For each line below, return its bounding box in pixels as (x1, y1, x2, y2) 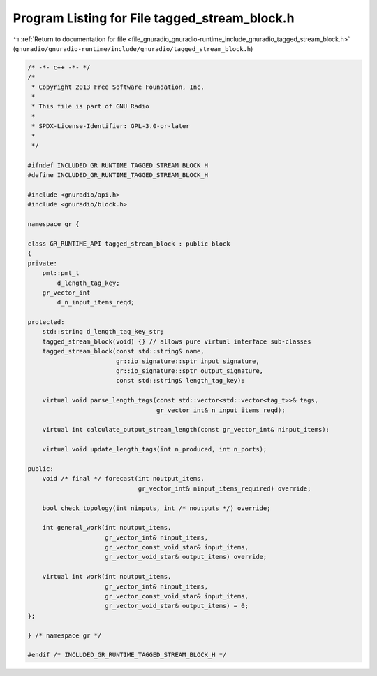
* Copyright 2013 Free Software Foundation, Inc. (31, 83, 205, 91)
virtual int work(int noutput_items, (42, 572, 172, 581)
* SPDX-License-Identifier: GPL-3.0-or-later (31, 122, 190, 130)
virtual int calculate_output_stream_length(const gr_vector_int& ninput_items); (42, 425, 330, 434)
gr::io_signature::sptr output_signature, (115, 367, 264, 375)
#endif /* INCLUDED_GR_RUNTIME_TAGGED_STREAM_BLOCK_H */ (27, 651, 227, 659)
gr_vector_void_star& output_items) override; (105, 553, 267, 561)
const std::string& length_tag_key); (115, 376, 245, 385)
